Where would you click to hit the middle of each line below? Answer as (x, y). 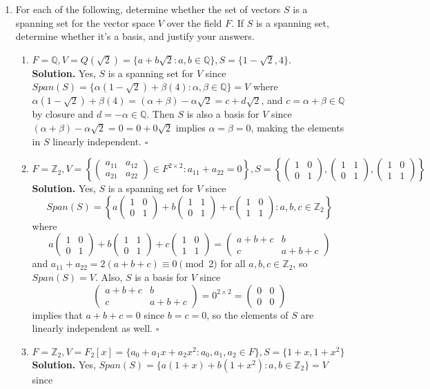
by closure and (63, 114)
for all (233, 263)
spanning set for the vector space (85, 22)
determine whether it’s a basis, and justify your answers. (135, 36)
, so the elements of (247, 314)
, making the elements (297, 127)
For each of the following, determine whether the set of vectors (148, 9)
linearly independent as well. (92, 328)
